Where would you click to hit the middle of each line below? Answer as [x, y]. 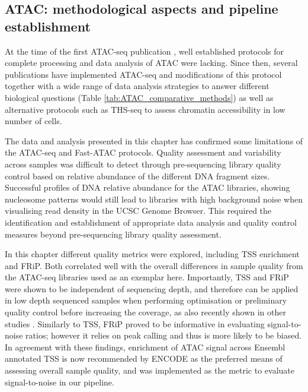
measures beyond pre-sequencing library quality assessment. [113, 234]
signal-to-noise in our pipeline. [60, 382]
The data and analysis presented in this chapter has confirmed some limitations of [154, 140]
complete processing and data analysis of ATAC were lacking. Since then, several [151, 63]
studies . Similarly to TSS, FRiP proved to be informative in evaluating [135, 323]
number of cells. [33, 121]
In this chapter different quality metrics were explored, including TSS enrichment [152, 254]
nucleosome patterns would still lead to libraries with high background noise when [154, 199]
